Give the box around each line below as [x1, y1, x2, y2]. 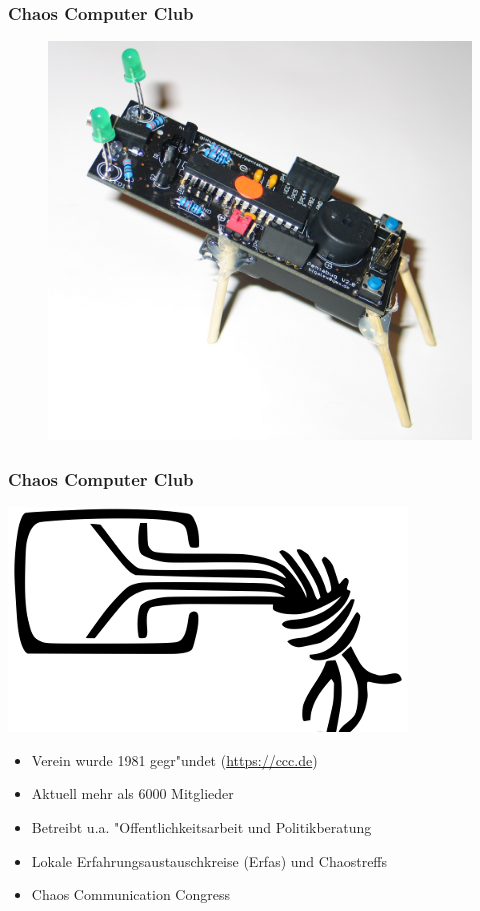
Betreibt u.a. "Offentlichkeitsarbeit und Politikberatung [31, 816, 372, 837]
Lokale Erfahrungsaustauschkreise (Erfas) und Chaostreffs [31, 850, 388, 871]
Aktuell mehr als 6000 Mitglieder [31, 783, 234, 804]
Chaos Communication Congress [31, 884, 230, 905]
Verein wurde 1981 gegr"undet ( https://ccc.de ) [31, 749, 318, 770]
